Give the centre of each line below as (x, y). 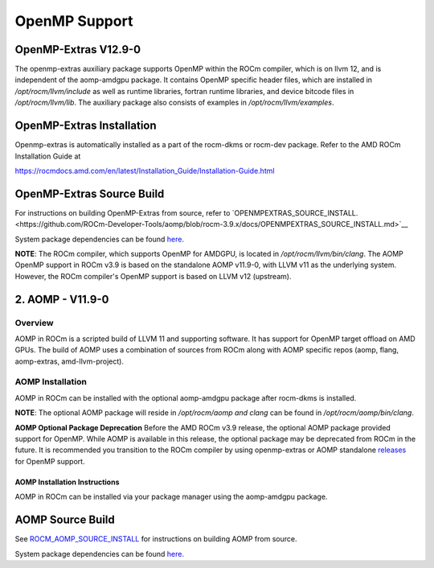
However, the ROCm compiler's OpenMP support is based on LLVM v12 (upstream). (153, 276)
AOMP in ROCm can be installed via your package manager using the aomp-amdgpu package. (171, 497)
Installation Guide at (48, 156)
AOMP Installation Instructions (67, 482)
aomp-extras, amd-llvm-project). (70, 361)
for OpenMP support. (50, 461)
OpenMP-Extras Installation (86, 126)
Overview (34, 323)
